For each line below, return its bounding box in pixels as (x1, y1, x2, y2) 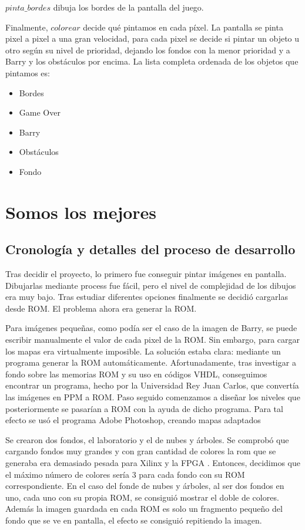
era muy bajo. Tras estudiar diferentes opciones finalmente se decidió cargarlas (5, 291, 288, 303)
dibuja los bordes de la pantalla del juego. (53, 1, 204, 13)
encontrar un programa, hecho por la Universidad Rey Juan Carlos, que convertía (5, 379, 299, 391)
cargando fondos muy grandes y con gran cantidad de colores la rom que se (5, 445, 276, 457)
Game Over (19, 106, 61, 119)
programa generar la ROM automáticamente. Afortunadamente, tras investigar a (5, 356, 296, 369)
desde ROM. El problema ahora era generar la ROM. (5, 302, 197, 314)
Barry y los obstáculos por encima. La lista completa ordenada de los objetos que (5, 55, 299, 67)
